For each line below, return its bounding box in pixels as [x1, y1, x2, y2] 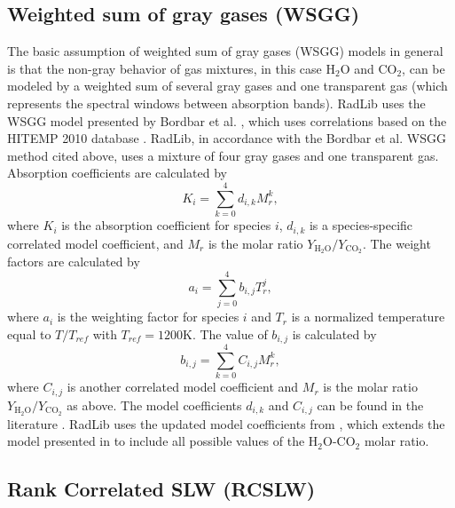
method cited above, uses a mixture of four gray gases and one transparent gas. [7, 146, 439, 164]
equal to [7, 324, 51, 343]
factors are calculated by [7, 252, 140, 271]
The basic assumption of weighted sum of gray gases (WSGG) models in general [7, 42, 443, 60]
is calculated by [292, 324, 377, 343]
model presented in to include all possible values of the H [7, 432, 318, 450]
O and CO [340, 59, 397, 77]
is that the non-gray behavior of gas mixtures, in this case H [7, 59, 335, 77]
